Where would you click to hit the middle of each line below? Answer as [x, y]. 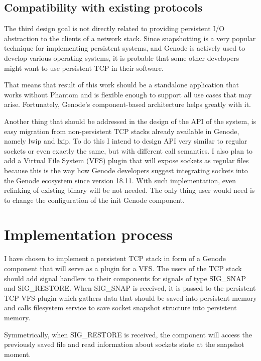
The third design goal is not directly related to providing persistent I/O [114, 28]
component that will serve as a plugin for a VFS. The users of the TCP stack [123, 268]
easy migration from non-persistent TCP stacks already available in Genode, [122, 131]
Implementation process [89, 234]
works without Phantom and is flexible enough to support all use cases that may [128, 94]
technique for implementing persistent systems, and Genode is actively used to [125, 48]
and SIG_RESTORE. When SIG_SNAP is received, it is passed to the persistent [130, 288]
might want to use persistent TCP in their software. [84, 68]
